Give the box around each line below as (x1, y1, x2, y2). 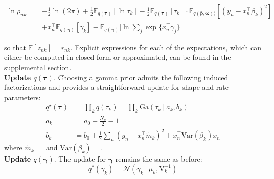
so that (4, 41, 26, 52)
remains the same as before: (115, 153, 202, 164)
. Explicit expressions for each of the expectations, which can (70, 41, 261, 52)
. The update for (54, 153, 106, 164)
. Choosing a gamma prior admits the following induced (53, 72, 229, 82)
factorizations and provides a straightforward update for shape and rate (4, 82, 229, 93)
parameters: (4, 92, 41, 102)
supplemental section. (4, 62, 72, 73)
